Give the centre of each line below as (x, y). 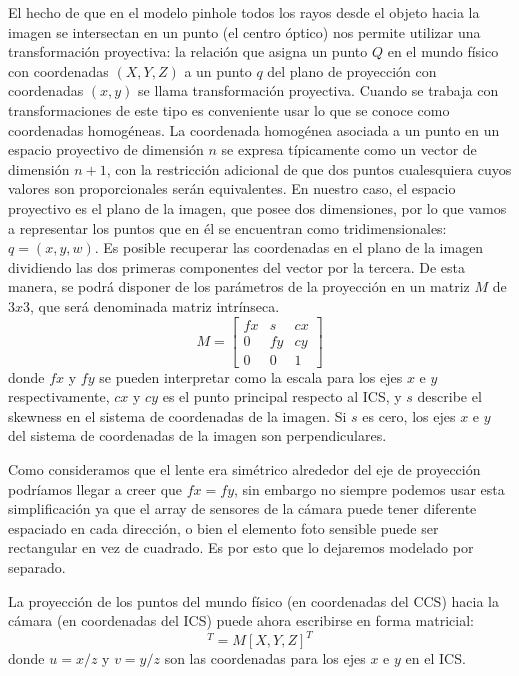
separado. (37, 566)
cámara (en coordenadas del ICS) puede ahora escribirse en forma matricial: (241, 620)
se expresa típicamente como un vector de (349, 149)
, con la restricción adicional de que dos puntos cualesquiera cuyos (309, 168)
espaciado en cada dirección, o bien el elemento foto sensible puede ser (223, 527)
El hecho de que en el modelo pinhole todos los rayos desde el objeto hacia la (244, 12)
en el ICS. (435, 658)
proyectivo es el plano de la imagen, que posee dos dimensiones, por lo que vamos (257, 207)
